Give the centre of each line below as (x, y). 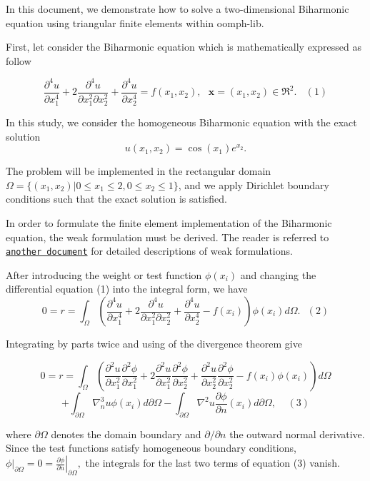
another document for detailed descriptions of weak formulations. (149, 251)
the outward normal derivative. (297, 434)
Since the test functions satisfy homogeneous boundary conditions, (151, 448)
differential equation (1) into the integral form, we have (127, 289)
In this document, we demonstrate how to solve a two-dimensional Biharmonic (177, 9)
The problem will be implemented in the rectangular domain (139, 171)
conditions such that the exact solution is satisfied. (117, 199)
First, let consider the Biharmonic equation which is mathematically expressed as (184, 47)
